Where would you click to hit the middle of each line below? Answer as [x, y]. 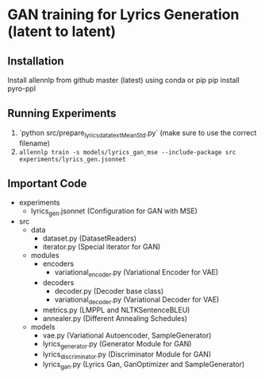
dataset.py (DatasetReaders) [89, 238]
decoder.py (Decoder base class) [109, 291]
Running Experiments [62, 113]
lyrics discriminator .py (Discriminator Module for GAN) [127, 355]
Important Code [48, 184]
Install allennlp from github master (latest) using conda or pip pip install [123, 80]
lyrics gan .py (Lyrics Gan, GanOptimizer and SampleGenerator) [144, 365]
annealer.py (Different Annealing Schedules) [115, 318]
